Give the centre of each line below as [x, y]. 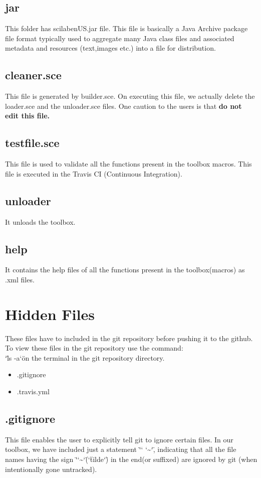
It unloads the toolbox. [40, 221]
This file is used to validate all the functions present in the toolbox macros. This [128, 164]
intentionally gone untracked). [51, 469]
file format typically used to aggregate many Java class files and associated [120, 38]
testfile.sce [32, 143]
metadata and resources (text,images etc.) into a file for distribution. [110, 48]
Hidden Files [50, 314]
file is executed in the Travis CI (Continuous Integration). [94, 173]
